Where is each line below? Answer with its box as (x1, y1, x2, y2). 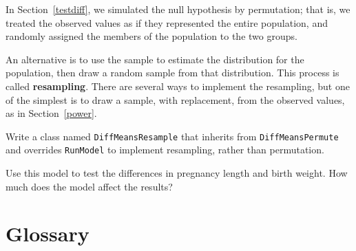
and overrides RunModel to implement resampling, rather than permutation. (6, 142, 324, 157)
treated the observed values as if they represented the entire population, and (6, 15, 328, 30)
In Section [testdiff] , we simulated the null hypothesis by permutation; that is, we (6, 2, 350, 16)
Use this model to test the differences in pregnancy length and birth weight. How (6, 166, 348, 180)
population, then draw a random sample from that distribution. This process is (6, 65, 339, 80)
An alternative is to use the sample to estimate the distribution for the (6, 52, 304, 66)
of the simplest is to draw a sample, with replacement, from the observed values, (6, 92, 345, 107)
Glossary (6, 219, 90, 248)
